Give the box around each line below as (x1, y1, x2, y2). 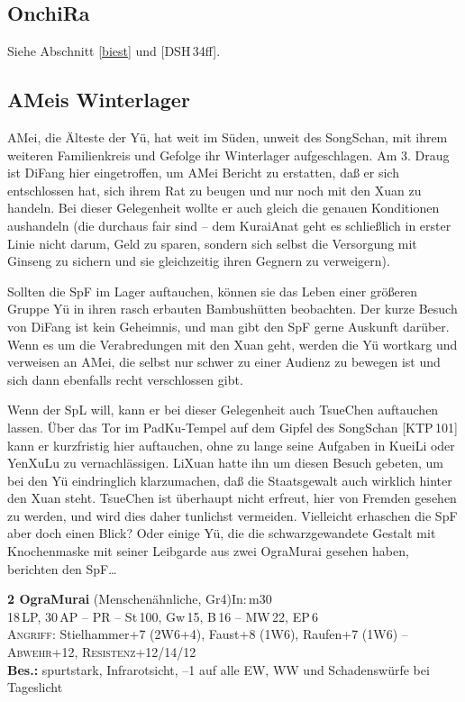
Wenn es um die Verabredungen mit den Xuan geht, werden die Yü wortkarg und (7, 334, 458, 353)
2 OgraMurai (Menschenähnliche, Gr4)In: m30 (7, 589, 272, 608)
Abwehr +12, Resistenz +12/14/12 (7, 643, 196, 661)
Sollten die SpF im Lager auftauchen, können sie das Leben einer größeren (7, 281, 418, 300)
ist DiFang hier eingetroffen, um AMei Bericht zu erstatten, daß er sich (7, 163, 399, 182)
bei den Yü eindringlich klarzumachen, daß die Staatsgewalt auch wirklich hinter (7, 470, 452, 489)
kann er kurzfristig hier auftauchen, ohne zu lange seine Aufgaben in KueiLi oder (7, 435, 455, 454)
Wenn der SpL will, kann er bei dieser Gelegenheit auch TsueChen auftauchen (7, 400, 439, 419)
